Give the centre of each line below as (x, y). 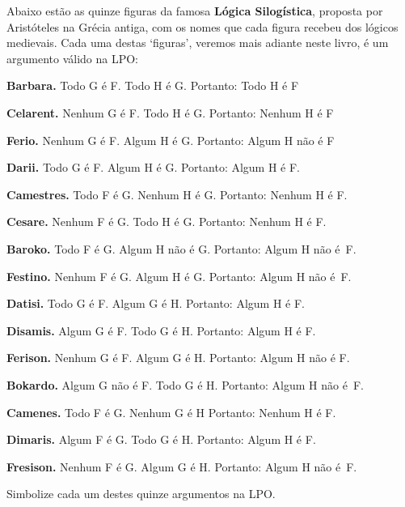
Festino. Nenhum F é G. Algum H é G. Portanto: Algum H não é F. (179, 276)
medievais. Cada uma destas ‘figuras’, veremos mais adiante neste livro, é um (198, 43)
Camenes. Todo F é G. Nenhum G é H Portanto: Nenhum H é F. (171, 412)
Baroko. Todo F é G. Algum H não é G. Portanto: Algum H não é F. (181, 248)
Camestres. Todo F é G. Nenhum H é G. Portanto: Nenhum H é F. (177, 194)
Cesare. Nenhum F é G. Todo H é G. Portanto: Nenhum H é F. (167, 222)
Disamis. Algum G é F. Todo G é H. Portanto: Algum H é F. (161, 330)
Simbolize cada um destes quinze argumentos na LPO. (141, 494)
